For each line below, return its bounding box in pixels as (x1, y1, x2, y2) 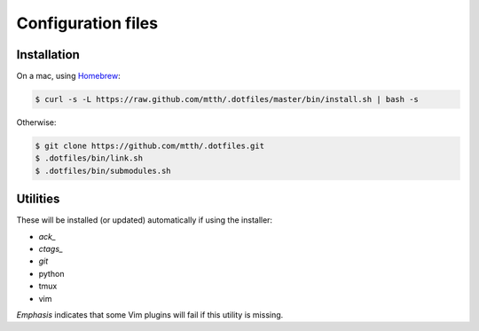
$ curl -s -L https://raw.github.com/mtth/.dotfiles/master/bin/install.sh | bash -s (35, 94, 419, 105)
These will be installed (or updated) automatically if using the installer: (16, 215, 273, 225)
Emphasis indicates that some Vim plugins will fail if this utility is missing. (16, 310, 284, 320)
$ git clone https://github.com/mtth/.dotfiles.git (35, 141, 265, 151)
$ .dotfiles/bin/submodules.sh (35, 165, 172, 176)
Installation (16, 47, 80, 62)
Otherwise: (16, 117, 57, 128)
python (38, 268, 65, 279)
